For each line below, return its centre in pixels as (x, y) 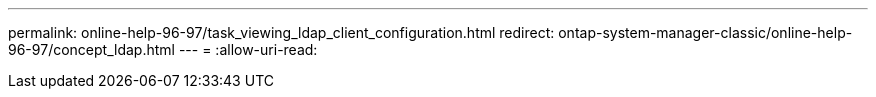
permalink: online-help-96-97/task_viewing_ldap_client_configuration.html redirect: (281, 32)
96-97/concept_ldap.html (91, 49)
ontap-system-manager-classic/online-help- (705, 32)
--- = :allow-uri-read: (248, 49)
